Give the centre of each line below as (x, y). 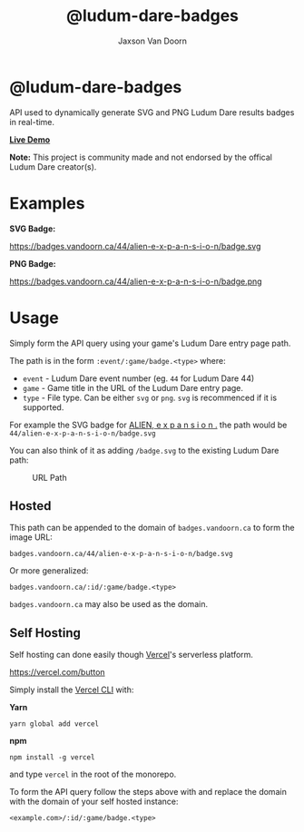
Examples (47, 203)
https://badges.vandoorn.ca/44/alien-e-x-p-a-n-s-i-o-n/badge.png (136, 281)
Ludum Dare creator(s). (53, 166)
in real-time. (32, 122)
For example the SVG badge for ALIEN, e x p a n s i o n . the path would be (148, 425)
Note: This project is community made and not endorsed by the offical (141, 157)
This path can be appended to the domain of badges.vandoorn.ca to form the (152, 528)
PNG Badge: (33, 263)
